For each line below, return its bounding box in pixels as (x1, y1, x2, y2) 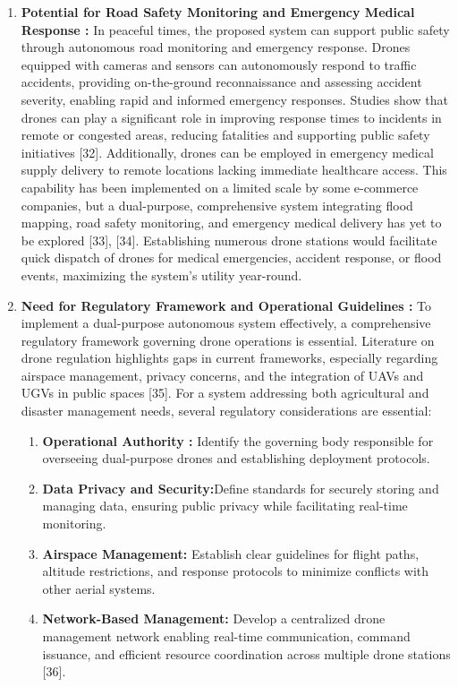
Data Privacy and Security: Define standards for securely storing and (42, 478, 439, 497)
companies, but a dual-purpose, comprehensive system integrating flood (21, 195, 413, 214)
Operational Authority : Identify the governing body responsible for (42, 431, 434, 450)
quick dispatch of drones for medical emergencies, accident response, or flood (21, 248, 442, 267)
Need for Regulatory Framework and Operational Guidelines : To (21, 296, 431, 314)
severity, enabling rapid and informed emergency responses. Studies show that (21, 90, 448, 108)
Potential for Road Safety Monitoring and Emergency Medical (21, 3, 415, 21)
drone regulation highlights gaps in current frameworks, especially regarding (21, 348, 438, 367)
